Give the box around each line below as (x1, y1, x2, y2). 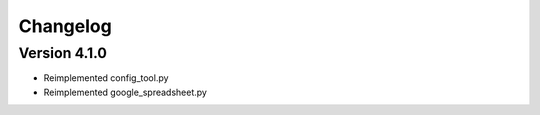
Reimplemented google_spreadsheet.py (43, 86, 207, 98)
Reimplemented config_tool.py (43, 72, 169, 84)
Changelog (18, 15, 112, 37)
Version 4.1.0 (18, 44, 107, 62)
